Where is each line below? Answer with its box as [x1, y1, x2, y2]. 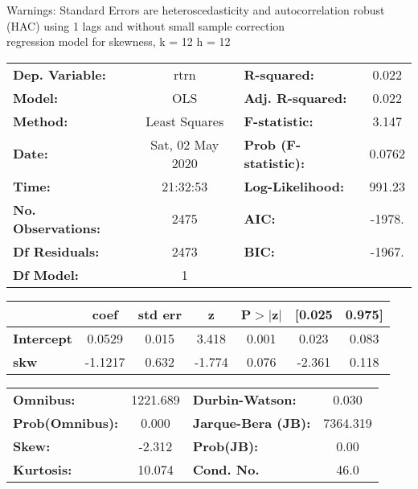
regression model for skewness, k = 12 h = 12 [6, 33, 231, 50]
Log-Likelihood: [244, 176, 345, 195]
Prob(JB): [192, 436, 259, 455]
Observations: [13, 218, 101, 237]
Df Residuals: [13, 241, 100, 261]
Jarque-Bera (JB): [192, 413, 311, 432]
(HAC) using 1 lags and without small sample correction [6, 17, 285, 34]
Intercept [13, 328, 72, 347]
